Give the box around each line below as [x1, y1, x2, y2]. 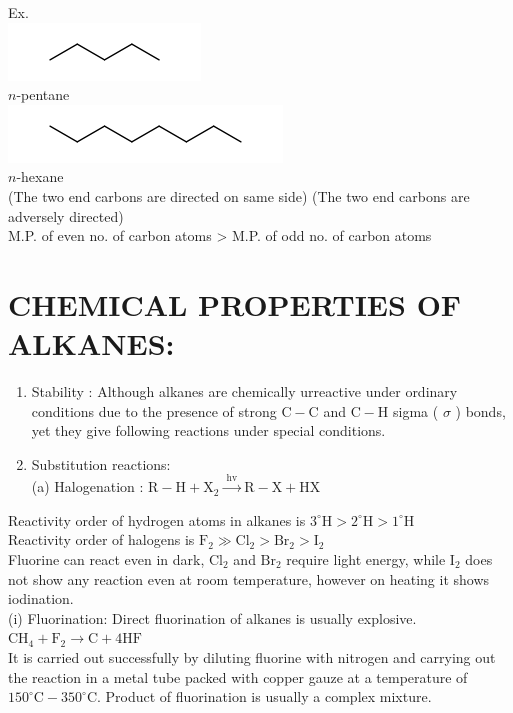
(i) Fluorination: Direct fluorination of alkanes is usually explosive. [8, 607, 417, 628]
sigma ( [393, 400, 439, 421]
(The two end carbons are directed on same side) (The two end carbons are [8, 185, 470, 206]
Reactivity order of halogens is [8, 529, 195, 550]
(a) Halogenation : [31, 476, 144, 497]
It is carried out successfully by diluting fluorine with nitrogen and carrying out [8, 646, 496, 667]
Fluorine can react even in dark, [8, 549, 205, 570]
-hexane [16, 166, 64, 187]
